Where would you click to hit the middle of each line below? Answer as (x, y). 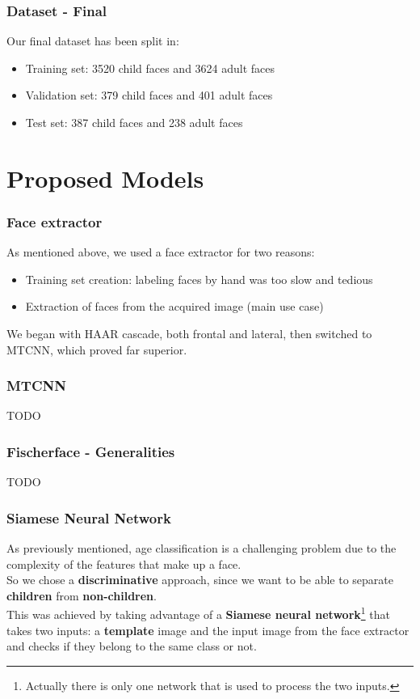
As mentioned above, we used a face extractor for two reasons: (161, 252)
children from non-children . (82, 595)
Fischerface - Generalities (91, 451)
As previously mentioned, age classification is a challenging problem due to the (202, 548)
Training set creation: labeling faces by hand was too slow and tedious (199, 279)
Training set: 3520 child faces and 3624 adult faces (150, 68)
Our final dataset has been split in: (93, 41)
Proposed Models (105, 178)
